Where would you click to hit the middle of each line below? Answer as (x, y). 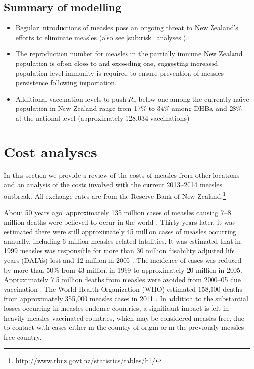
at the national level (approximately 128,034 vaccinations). (103, 118)
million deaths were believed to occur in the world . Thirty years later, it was (119, 222)
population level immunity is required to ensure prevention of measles (120, 73)
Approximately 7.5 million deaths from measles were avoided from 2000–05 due (122, 279)
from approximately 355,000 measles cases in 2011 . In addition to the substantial (126, 298)
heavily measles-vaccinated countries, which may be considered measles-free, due (124, 317)
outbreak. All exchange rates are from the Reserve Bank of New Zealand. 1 (115, 195)
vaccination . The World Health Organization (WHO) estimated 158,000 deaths (123, 289)
